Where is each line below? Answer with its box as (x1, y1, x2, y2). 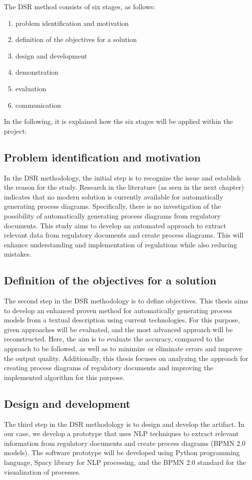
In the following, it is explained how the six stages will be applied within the (4, 116, 233, 126)
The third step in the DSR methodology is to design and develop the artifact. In (4, 419, 245, 429)
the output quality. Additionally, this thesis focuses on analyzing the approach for (4, 353, 249, 363)
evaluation (15, 83, 46, 93)
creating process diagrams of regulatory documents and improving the (4, 362, 213, 373)
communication (15, 100, 61, 110)
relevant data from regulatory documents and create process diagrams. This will (4, 230, 244, 240)
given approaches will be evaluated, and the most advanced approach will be (4, 324, 233, 334)
